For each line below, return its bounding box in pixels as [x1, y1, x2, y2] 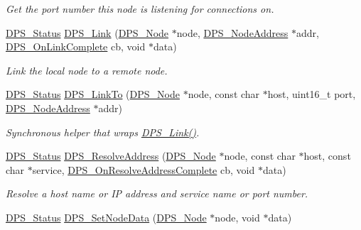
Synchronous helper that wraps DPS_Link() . [6, 124, 200, 139]
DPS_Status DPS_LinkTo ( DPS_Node [6, 87, 180, 102]
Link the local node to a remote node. [6, 62, 168, 77]
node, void [215, 209, 260, 224]
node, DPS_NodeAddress [176, 25, 289, 40]
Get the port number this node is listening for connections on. [6, 1, 274, 16]
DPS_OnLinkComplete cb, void [6, 39, 146, 54]
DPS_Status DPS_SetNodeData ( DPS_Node [6, 209, 207, 224]
